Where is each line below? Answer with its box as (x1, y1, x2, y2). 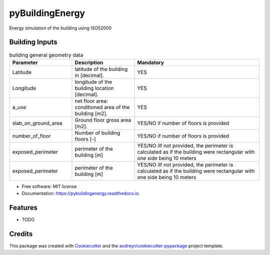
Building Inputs (9, 38, 57, 46)
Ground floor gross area (74, 116, 131, 123)
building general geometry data (9, 51, 83, 58)
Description (74, 59, 103, 66)
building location (74, 84, 114, 91)
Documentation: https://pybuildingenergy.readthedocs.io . (21, 190, 140, 196)
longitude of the (74, 78, 112, 85)
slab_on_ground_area (12, 119, 62, 126)
